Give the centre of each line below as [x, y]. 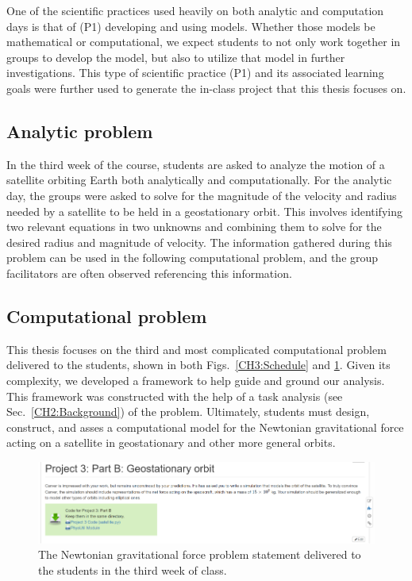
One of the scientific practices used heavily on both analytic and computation [195, 10]
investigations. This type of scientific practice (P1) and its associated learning [195, 73]
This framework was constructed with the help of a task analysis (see [175, 396]
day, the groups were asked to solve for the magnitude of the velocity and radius [202, 195]
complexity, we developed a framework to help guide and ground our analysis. [196, 380]
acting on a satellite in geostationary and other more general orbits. [171, 442]
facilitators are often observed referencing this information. [149, 273]
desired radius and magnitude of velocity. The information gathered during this [199, 242]
